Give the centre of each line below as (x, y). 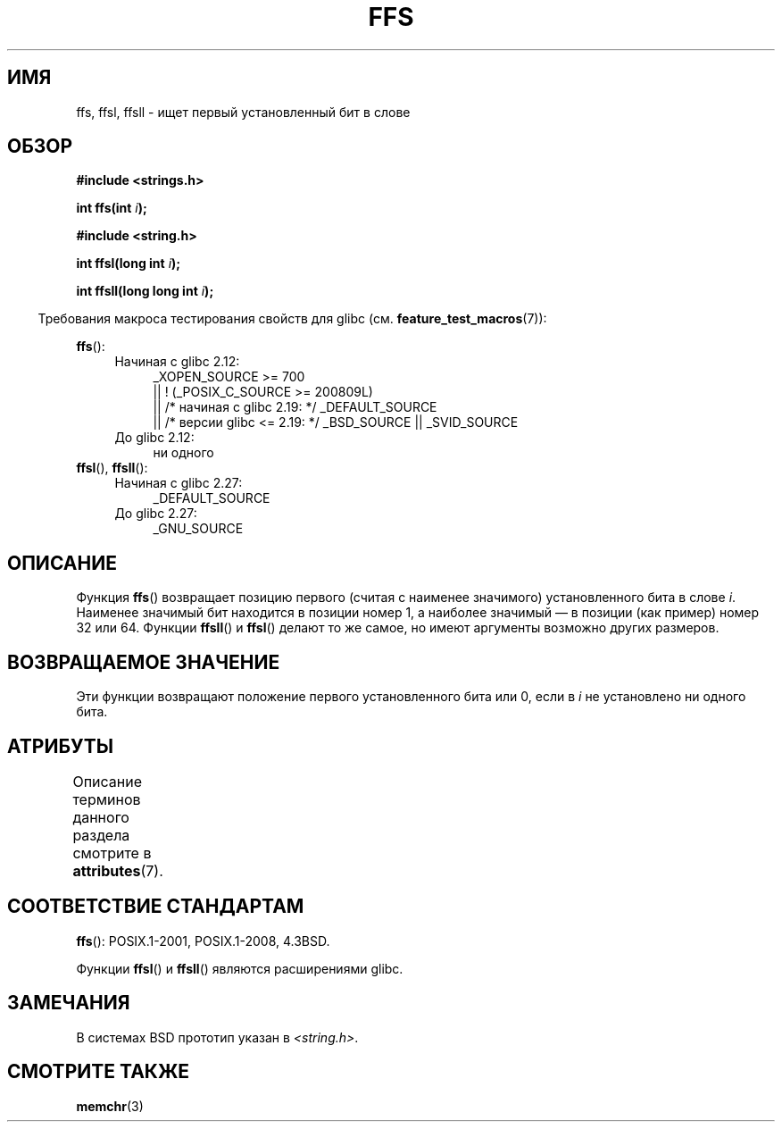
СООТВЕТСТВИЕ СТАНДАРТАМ (156, 907)
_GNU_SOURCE (198, 529)
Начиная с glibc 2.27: (179, 483)
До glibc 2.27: (156, 514)
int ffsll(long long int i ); (145, 291)
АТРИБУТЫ (61, 746)
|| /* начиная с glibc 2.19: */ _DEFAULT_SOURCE (295, 407)
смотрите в (112, 853)
